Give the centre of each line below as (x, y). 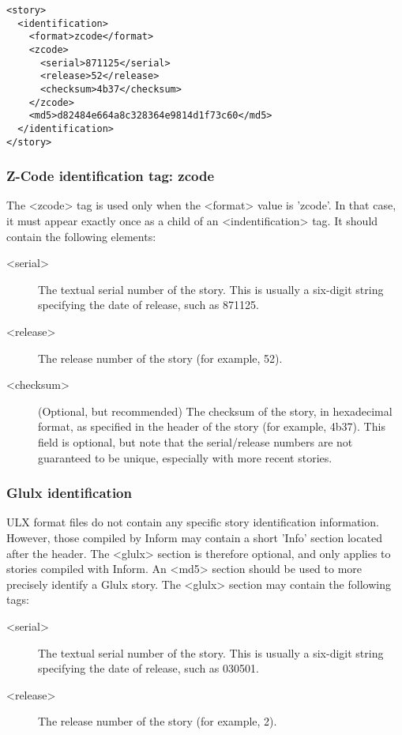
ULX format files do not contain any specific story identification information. (193, 522)
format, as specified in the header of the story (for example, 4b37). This (212, 426)
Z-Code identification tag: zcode (111, 176)
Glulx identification (69, 493)
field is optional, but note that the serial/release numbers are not (195, 441)
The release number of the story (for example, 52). (160, 358)
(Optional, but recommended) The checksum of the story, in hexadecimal (215, 411)
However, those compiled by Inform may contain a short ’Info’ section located (194, 537)
